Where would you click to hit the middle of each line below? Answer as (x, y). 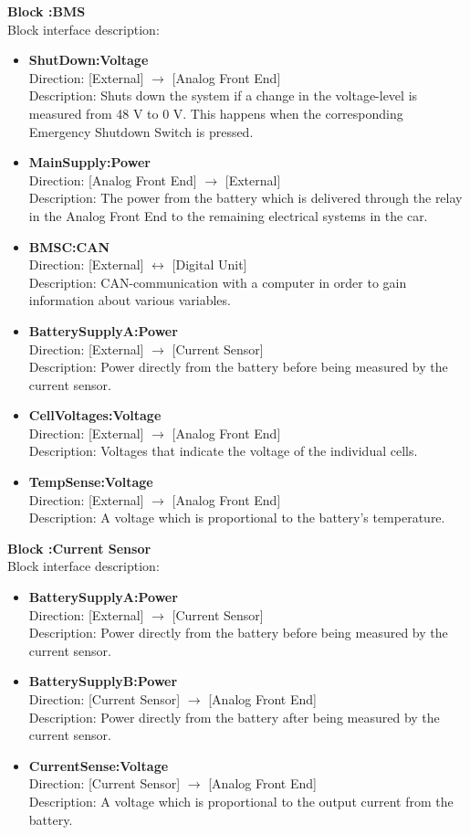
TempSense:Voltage (91, 482)
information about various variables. (130, 300)
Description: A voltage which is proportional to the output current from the (241, 801)
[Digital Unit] (209, 264)
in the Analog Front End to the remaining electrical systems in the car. (228, 215)
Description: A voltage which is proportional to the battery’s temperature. (237, 518)
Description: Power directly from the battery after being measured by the (234, 717)
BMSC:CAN (69, 246)
